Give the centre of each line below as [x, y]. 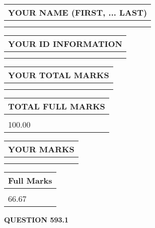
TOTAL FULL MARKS [57, 106]
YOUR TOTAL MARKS [59, 75]
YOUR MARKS [41, 149]
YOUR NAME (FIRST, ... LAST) [78, 12]
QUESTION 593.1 [36, 219]
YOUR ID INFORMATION [65, 44]
